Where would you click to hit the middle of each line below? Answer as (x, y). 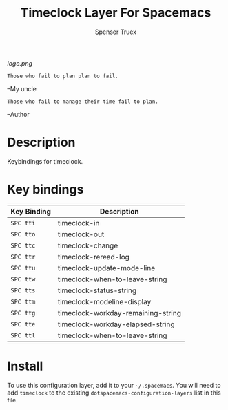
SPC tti (23, 223)
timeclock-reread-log (93, 257)
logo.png (20, 63)
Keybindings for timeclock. (45, 161)
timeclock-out (81, 234)
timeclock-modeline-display (104, 301)
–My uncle (22, 88)
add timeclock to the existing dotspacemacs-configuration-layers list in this (114, 393)
